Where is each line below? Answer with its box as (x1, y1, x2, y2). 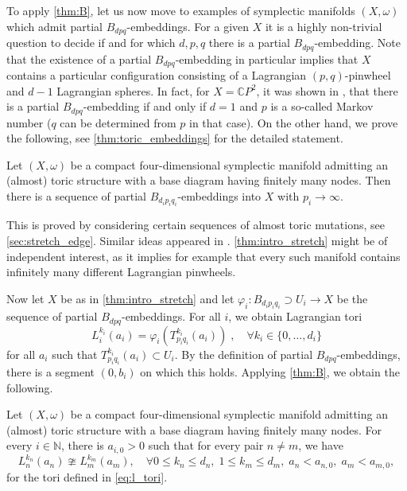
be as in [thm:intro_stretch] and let (60, 290, 235, 306)
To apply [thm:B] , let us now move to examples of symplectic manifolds (6, 2, 355, 18)
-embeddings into (177, 187, 262, 204)
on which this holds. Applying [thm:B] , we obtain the (140, 364, 400, 380)
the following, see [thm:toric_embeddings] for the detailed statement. (6, 130, 343, 146)
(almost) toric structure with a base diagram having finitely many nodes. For (6, 421, 382, 438)
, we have (298, 437, 343, 454)
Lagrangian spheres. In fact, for (56, 82, 210, 99)
